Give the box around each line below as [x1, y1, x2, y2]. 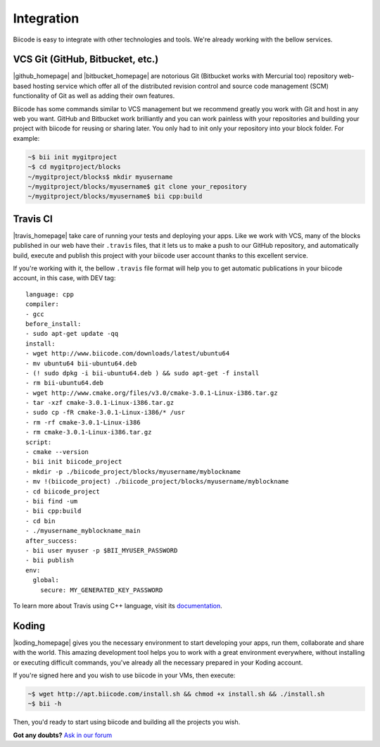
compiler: [25, 300, 59, 308]
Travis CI [13, 213, 53, 225]
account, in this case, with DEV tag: [13, 274, 116, 282]
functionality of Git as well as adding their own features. [13, 92, 175, 100]
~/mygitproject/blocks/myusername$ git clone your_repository [27, 182, 247, 190]
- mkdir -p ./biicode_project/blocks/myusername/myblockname [25, 467, 241, 475]
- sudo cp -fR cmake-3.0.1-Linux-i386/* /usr [25, 408, 186, 417]
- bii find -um [25, 497, 78, 505]
